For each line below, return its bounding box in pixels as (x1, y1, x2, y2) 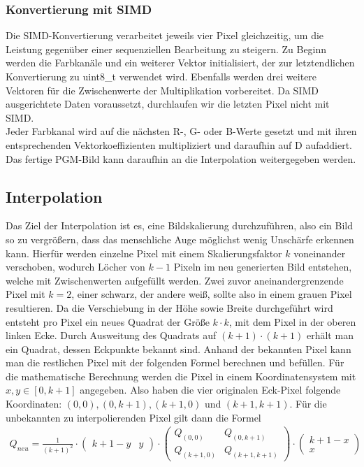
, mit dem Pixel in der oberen (228, 314, 356, 329)
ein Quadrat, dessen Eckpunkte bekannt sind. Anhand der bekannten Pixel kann (6, 341, 351, 356)
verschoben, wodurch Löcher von (6, 259, 145, 274)
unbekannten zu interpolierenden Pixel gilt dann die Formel (6, 410, 261, 424)
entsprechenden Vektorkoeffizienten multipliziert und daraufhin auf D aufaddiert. (6, 137, 352, 152)
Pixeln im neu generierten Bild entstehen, (173, 259, 352, 274)
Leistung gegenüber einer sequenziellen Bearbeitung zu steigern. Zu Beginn (6, 41, 327, 56)
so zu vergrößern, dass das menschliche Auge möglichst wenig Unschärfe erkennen (6, 231, 354, 246)
